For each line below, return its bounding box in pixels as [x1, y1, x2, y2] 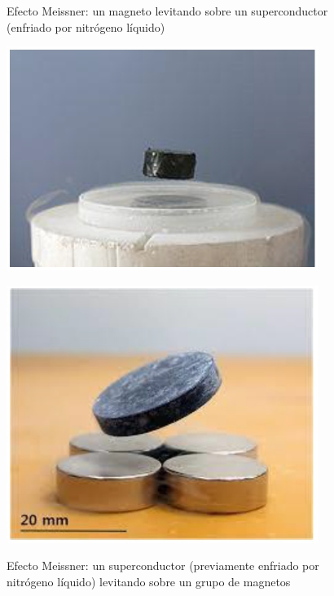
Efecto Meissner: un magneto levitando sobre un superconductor [7, 2, 328, 19]
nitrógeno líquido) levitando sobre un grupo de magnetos [7, 572, 291, 589]
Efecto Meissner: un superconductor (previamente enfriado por [7, 557, 319, 574]
